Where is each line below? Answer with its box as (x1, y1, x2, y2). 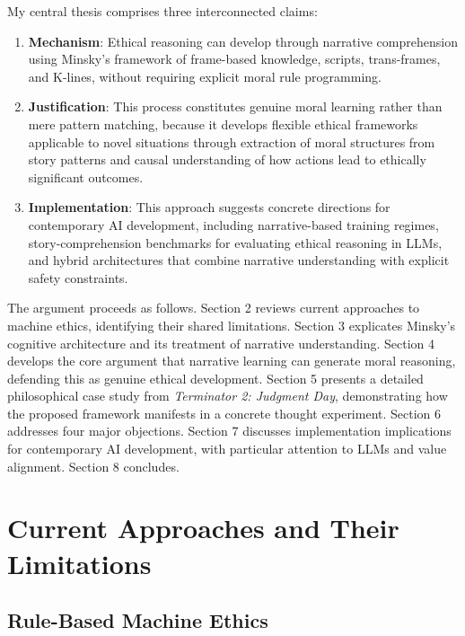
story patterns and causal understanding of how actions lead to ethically (28, 150, 426, 169)
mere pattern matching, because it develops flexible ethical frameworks (28, 114, 418, 133)
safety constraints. (28, 268, 128, 287)
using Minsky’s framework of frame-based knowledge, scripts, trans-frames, (28, 49, 441, 68)
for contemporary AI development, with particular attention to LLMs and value (7, 439, 447, 458)
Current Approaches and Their (7, 509, 399, 546)
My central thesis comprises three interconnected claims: (7, 2, 318, 20)
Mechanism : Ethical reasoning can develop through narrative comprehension (28, 31, 458, 50)
